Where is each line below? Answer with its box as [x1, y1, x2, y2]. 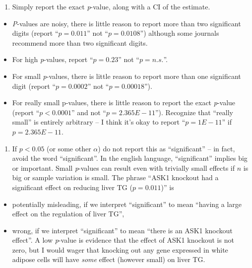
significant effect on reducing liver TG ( [12, 182, 132, 192]
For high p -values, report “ [12, 54, 93, 65]
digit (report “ [12, 80, 56, 91]
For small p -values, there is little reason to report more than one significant [12, 70, 241, 81]
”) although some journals [140, 28, 219, 38]
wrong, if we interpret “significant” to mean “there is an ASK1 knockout [12, 225, 233, 235]
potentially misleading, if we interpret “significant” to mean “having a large [12, 199, 242, 209]
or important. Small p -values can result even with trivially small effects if [12, 162, 235, 173]
